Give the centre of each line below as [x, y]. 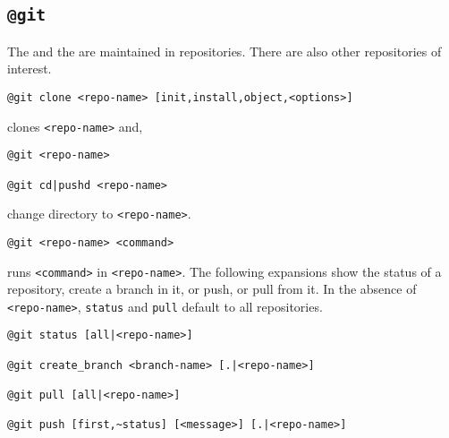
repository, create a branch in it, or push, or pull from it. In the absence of [212, 289]
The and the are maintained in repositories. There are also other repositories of [224, 51]
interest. [30, 69]
